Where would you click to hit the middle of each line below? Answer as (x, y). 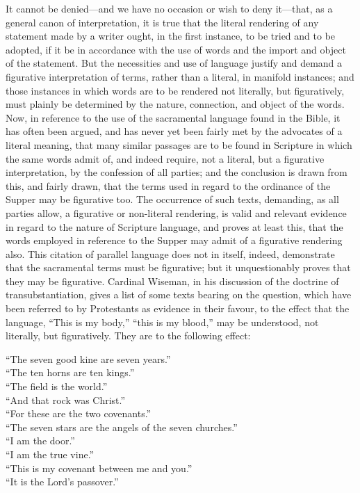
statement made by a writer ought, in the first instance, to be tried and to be (171, 36)
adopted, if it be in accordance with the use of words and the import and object (176, 49)
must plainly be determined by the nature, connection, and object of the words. (175, 104)
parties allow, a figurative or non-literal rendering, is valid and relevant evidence (176, 212)
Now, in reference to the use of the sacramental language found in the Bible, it (173, 117)
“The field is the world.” (57, 386)
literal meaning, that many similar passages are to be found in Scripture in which (179, 144)
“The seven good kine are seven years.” (88, 358)
